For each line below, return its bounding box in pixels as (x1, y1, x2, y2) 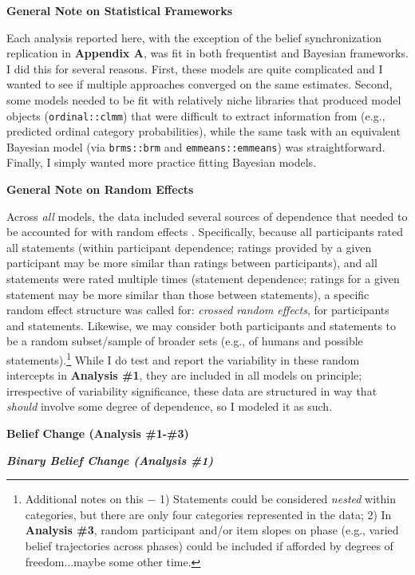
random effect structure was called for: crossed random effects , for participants (6, 301, 389, 318)
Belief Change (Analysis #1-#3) (6, 425, 189, 442)
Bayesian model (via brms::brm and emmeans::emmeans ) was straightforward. (6, 138, 385, 155)
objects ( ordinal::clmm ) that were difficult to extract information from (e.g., (6, 107, 385, 124)
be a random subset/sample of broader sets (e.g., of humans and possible (6, 333, 363, 349)
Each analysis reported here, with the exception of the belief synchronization (6, 29, 381, 45)
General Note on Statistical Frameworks (6, 2, 233, 18)
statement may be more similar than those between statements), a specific (6, 286, 370, 302)
